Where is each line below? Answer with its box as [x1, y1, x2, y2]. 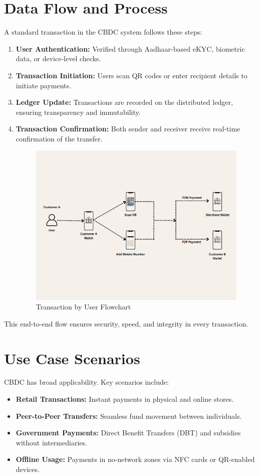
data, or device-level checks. [16, 53, 101, 64]
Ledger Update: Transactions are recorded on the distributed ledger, [16, 97, 233, 107]
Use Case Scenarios [4, 348, 140, 368]
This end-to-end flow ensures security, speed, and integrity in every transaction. [4, 318, 248, 329]
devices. [16, 464, 40, 474]
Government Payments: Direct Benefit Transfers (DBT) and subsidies [16, 427, 241, 438]
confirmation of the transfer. [16, 133, 103, 143]
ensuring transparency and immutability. [16, 106, 141, 117]
